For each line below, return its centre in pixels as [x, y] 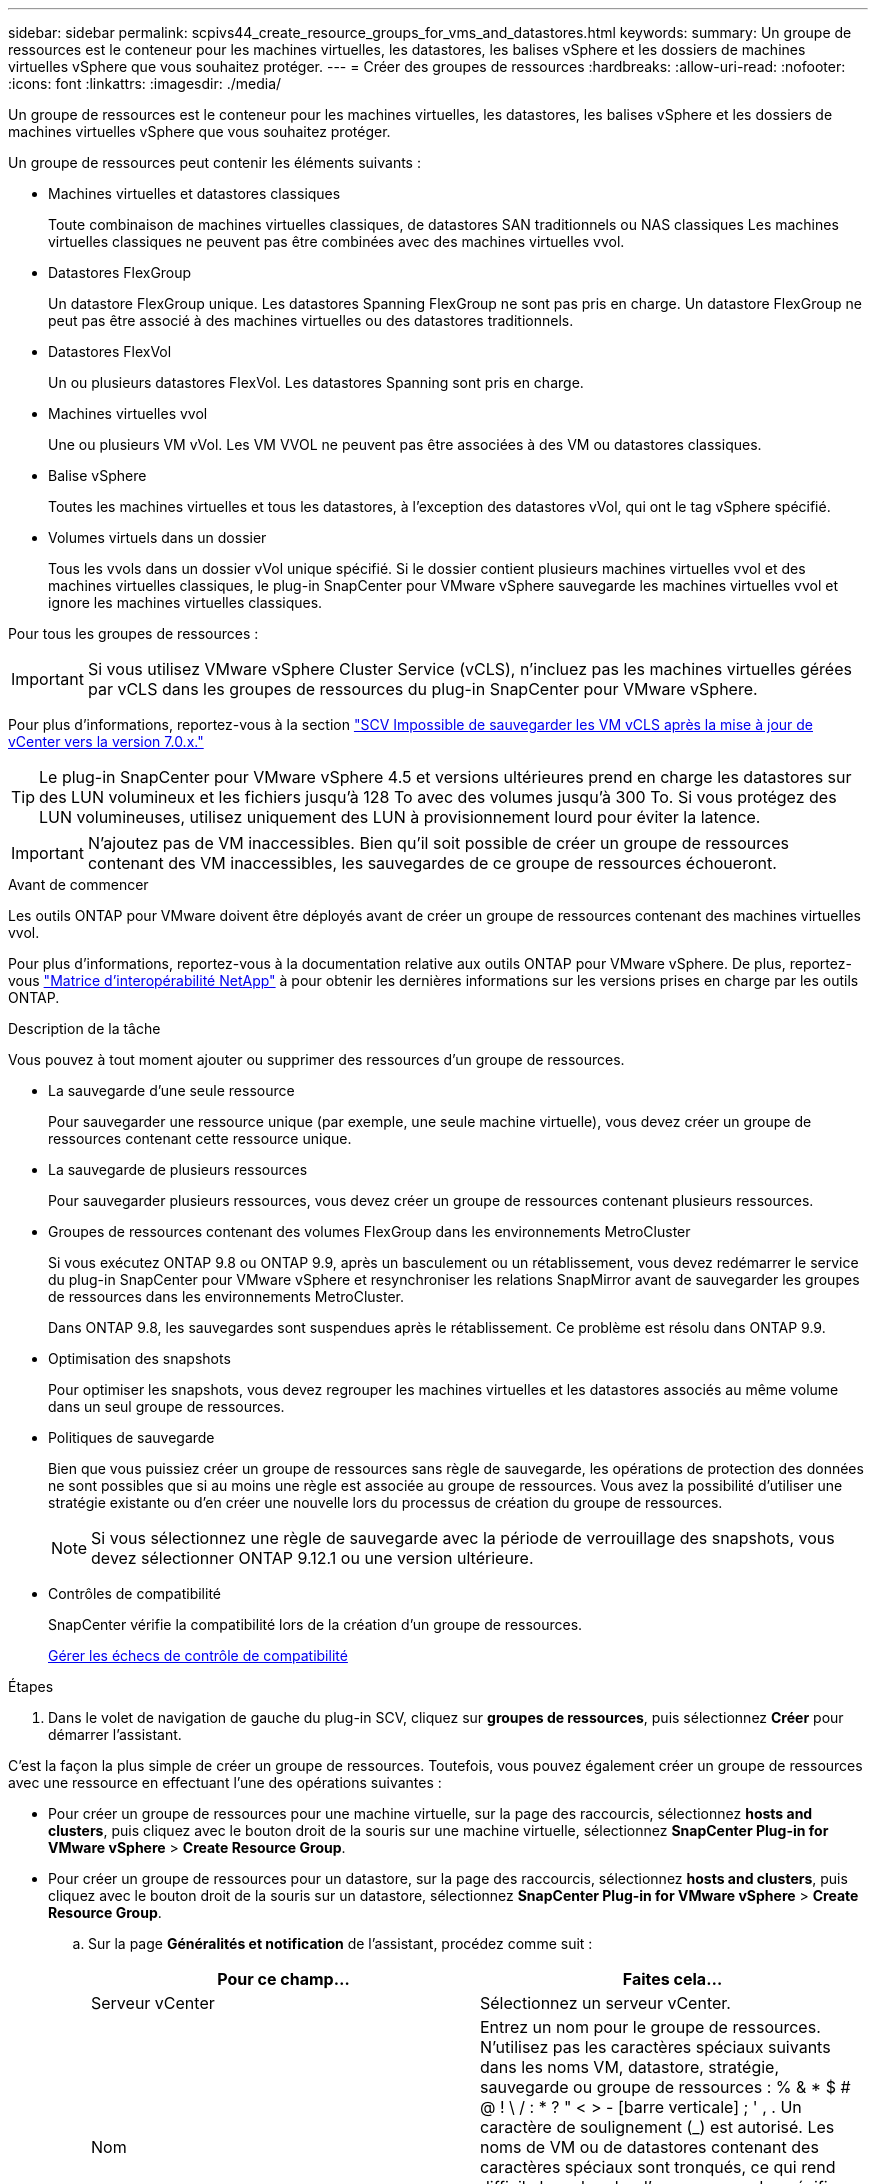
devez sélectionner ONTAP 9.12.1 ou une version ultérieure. [312, 1558]
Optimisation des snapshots [139, 1358]
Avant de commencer [78, 884]
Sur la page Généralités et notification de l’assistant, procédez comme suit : [340, 1943]
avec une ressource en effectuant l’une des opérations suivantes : [225, 1782]
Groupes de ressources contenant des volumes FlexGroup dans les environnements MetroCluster [369, 1231]
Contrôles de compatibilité [135, 1593]
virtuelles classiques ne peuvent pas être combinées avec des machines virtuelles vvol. [336, 241]
